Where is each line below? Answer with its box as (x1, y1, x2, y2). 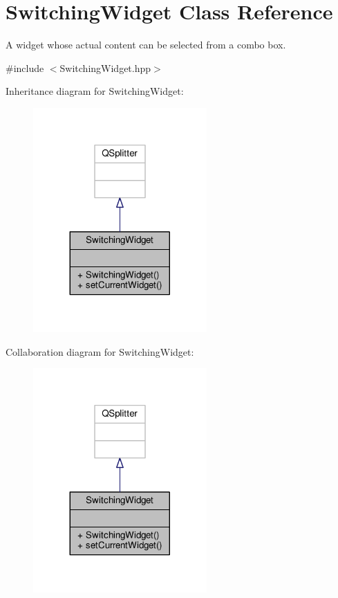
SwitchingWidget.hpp (59, 60, 151, 75)
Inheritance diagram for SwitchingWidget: (6, 84, 184, 98)
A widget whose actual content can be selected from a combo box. (6, 37, 286, 52)
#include (6, 60, 44, 75)
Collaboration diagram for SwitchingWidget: (6, 344, 194, 359)
